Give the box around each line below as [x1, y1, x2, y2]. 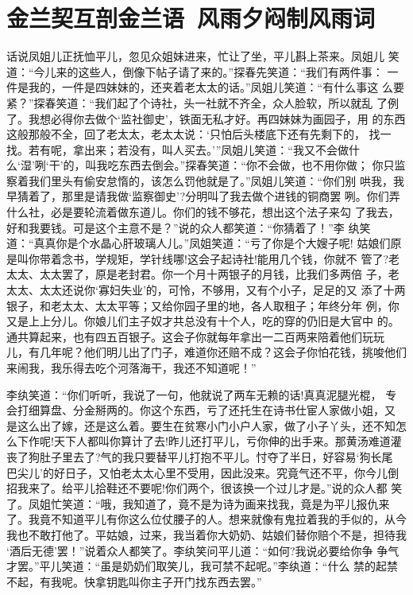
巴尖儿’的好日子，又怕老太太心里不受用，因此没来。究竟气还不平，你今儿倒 [6, 464, 399, 480]
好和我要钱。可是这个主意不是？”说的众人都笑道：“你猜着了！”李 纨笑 [6, 219, 371, 235]
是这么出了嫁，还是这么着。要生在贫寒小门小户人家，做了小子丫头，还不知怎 [6, 417, 407, 434]
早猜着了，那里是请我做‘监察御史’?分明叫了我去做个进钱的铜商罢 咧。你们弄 [6, 188, 400, 204]
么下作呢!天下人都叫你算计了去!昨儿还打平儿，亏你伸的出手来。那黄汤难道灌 [6, 433, 402, 449]
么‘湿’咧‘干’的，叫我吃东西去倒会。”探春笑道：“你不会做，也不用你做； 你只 [6, 157, 395, 173]
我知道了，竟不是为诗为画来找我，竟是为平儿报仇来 [122, 495, 390, 511]
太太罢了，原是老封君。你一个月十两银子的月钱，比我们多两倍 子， [39, 266, 388, 282]
